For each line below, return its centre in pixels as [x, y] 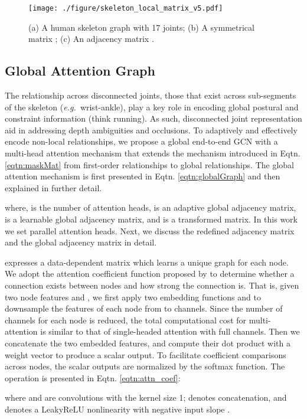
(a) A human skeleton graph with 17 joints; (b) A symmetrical [141, 27]
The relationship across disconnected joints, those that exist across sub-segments [151, 95]
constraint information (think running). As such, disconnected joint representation [153, 118]
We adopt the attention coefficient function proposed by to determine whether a [150, 274]
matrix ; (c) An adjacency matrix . [91, 39]
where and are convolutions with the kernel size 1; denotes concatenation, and [146, 397]
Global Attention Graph [80, 71]
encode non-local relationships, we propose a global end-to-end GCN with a [141, 141]
